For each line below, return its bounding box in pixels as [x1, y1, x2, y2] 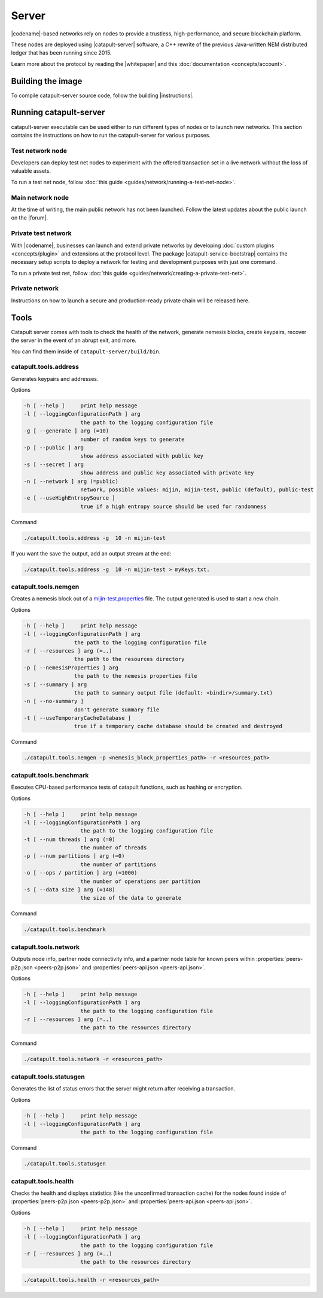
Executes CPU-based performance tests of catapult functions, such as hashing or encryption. [11, 783, 243, 791]
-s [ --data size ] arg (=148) [23, 887, 116, 893]
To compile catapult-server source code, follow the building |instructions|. [11, 92, 194, 99]
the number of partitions [80, 861, 157, 868]
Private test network [11, 229, 72, 238]
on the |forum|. [11, 214, 48, 221]
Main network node [11, 193, 69, 202]
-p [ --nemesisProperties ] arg [23, 664, 119, 671]
